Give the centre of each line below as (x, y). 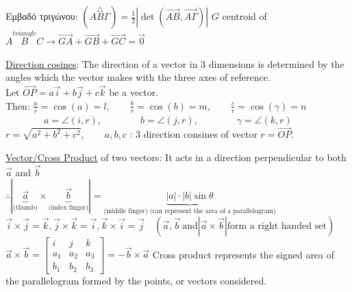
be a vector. (134, 92)
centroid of (244, 16)
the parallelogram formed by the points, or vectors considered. (136, 280)
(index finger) (68, 208)
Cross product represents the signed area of (243, 254)
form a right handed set (277, 226)
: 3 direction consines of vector (193, 134)
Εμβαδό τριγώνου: (42, 16)
